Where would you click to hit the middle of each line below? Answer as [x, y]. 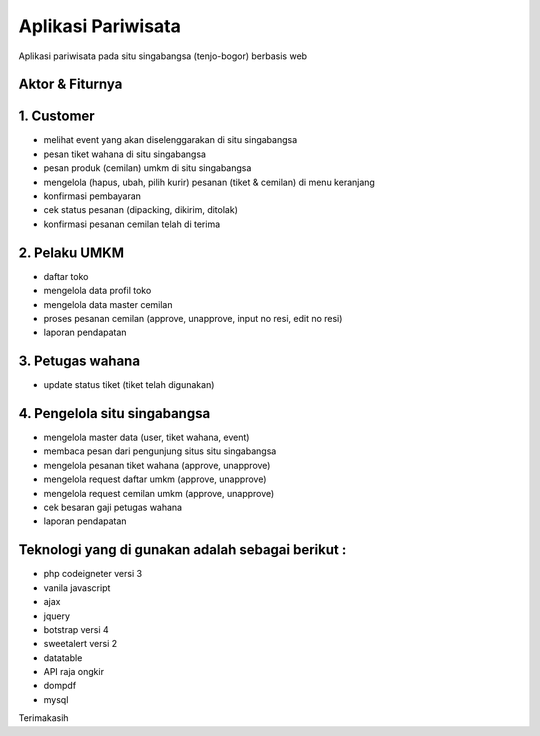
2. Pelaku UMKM [71, 252]
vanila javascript [77, 587]
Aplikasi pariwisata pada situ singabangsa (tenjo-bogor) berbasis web [163, 56]
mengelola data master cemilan [108, 304]
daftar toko [66, 276]
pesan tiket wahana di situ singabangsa [125, 154]
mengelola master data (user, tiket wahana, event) [146, 437]
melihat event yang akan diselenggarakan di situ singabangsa [170, 140]
